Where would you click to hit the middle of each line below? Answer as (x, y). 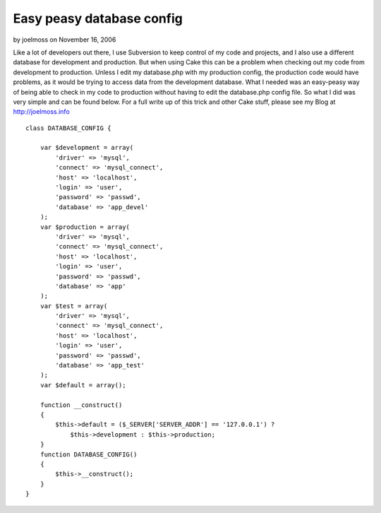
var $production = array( (85, 227)
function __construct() (81, 405)
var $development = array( (87, 148)
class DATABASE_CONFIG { (68, 128)
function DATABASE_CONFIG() (89, 454)
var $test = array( (74, 306)
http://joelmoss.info (41, 112)
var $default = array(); (83, 385)
